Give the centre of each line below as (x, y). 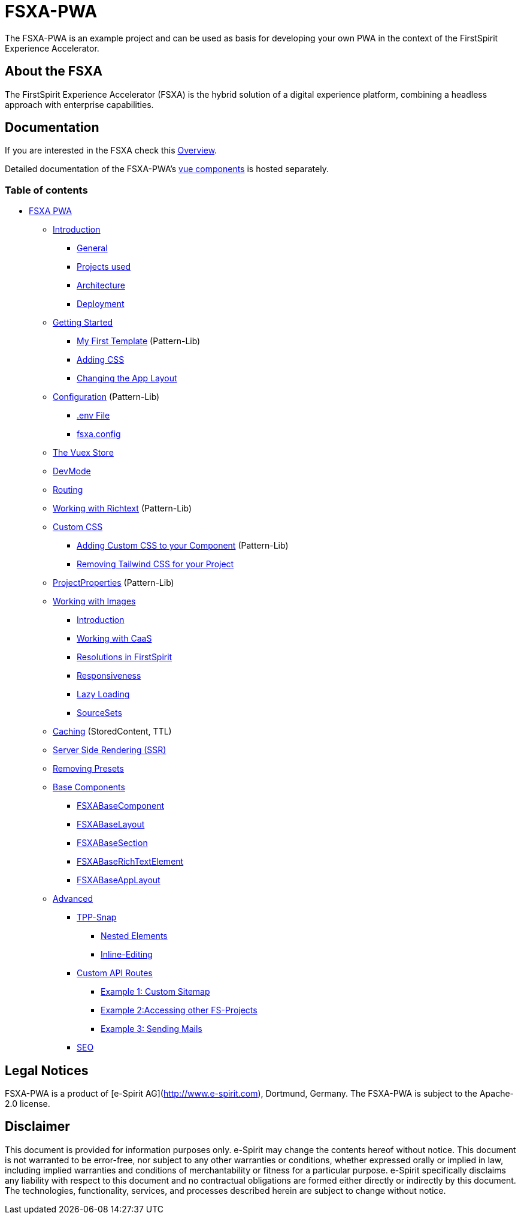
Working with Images (94, 601)
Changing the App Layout (127, 378)
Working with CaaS (114, 639)
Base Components (89, 787)
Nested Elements (134, 936)
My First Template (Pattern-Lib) (139, 341)
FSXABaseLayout (111, 824)
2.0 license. (28, 1104)
